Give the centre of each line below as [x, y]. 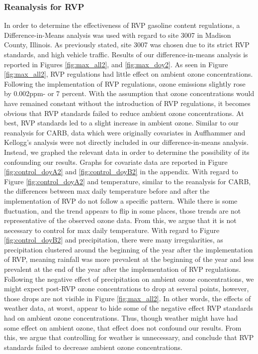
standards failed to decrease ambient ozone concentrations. [93, 347]
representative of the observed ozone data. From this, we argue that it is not [120, 220]
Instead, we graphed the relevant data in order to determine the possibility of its [127, 152]
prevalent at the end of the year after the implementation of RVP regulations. [123, 269]
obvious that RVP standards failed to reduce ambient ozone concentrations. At [124, 113]
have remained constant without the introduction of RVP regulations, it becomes [127, 103]
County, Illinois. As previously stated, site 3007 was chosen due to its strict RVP [127, 45]
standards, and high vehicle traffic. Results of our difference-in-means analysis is [126, 54]
